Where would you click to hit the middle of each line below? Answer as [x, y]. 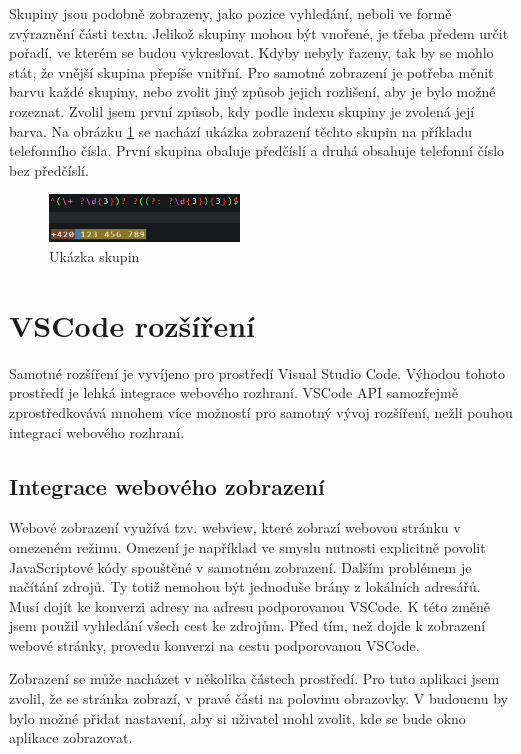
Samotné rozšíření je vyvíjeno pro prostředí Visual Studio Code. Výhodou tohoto [257, 372]
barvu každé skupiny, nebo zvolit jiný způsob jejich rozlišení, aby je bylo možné [252, 91]
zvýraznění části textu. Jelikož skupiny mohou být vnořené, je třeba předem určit [259, 32]
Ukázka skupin [94, 256]
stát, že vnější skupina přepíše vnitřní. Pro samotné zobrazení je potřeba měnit [251, 71]
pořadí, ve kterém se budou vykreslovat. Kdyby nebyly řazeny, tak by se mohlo [251, 52]
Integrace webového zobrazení [167, 485]
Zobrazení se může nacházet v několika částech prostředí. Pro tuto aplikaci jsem [254, 678]
